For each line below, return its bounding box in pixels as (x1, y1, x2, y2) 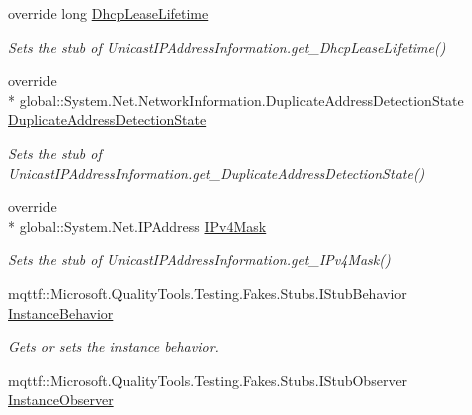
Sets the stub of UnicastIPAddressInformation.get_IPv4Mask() (8, 249, 391, 270)
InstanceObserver (8, 389, 114, 410)
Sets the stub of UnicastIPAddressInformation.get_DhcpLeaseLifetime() (8, 36, 446, 57)
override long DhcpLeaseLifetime (8, 3, 209, 23)
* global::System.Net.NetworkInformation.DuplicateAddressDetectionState (8, 89, 464, 110)
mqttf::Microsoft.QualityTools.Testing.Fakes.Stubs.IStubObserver (8, 369, 408, 390)
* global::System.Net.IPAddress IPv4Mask (8, 215, 267, 236)
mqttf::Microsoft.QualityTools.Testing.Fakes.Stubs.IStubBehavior (8, 282, 407, 303)
